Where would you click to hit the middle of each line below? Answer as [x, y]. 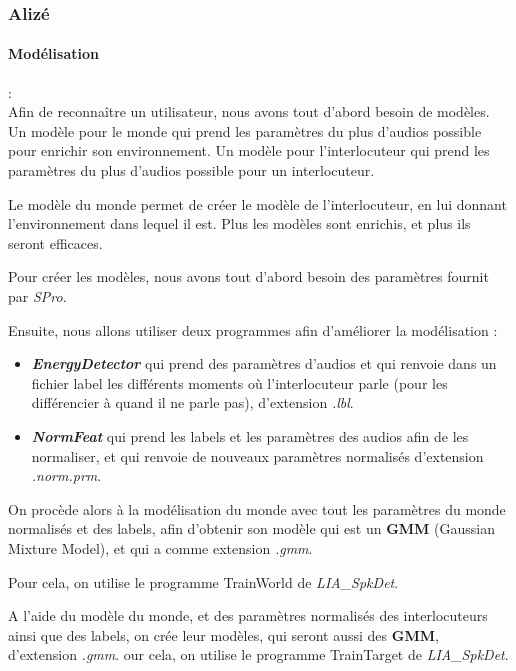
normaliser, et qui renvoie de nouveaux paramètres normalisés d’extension [257, 455]
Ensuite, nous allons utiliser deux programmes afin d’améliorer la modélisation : [253, 329]
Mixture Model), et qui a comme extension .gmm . [160, 547]
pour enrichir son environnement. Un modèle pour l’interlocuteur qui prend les [249, 150]
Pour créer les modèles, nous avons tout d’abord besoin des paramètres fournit [248, 276]
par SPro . [37, 295]
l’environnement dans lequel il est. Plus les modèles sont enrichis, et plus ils [239, 223]
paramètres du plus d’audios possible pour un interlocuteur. [191, 170]
